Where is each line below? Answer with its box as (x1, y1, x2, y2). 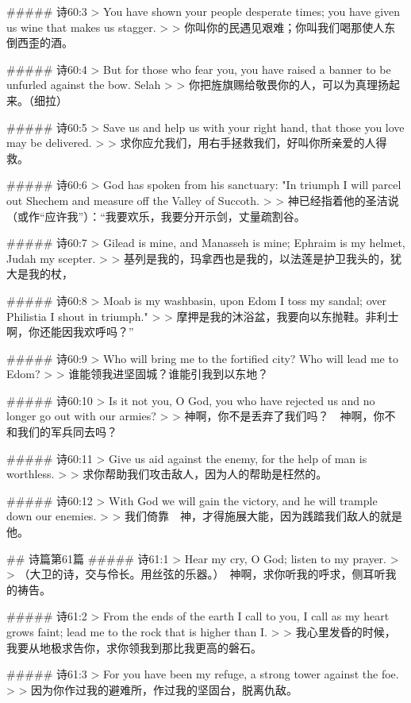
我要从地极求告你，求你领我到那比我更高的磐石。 (6, 639, 262, 655)
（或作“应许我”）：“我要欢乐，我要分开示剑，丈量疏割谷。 (6, 207, 305, 224)
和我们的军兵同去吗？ (6, 423, 117, 440)
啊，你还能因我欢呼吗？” (6, 323, 134, 340)
